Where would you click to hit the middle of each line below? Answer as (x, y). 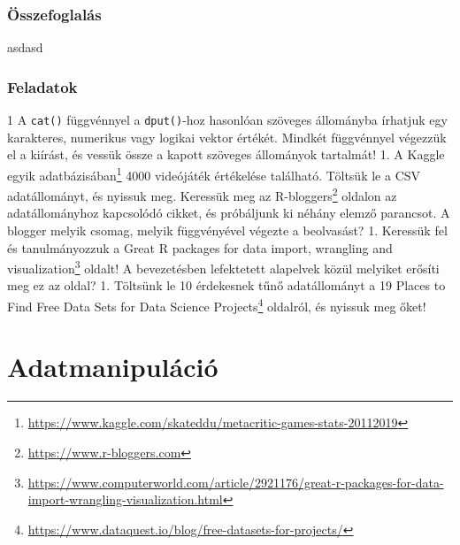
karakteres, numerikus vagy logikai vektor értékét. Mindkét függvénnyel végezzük (227, 137)
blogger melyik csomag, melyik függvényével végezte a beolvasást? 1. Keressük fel (227, 230)
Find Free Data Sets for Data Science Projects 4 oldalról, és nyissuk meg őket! (217, 305)
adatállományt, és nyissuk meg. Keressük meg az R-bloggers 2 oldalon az (202, 194)
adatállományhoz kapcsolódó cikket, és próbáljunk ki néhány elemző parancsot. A (229, 213)
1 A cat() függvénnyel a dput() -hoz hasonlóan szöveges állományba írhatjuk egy (227, 120)
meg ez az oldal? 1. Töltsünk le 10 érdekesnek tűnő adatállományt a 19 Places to (226, 285)
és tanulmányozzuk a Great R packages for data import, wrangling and (200, 247)
